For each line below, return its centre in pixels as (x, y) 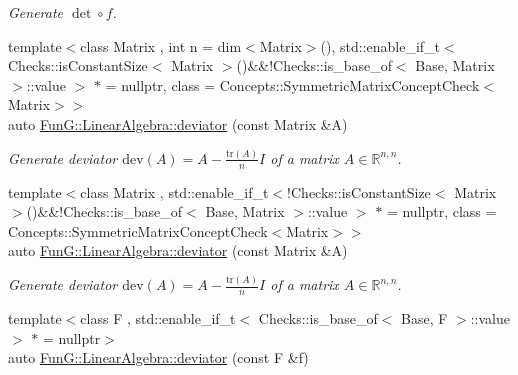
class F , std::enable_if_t (158, 318)
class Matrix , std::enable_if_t (174, 191)
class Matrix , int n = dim (161, 45)
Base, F (424, 318)
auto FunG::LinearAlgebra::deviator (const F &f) (158, 357)
